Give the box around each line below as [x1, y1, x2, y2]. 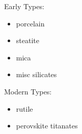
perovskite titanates [16, 120, 78, 131]
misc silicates [16, 69, 57, 80]
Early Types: [4, 1, 44, 11]
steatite [16, 35, 39, 46]
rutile [16, 103, 33, 114]
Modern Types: [4, 86, 52, 96]
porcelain [16, 18, 45, 28]
